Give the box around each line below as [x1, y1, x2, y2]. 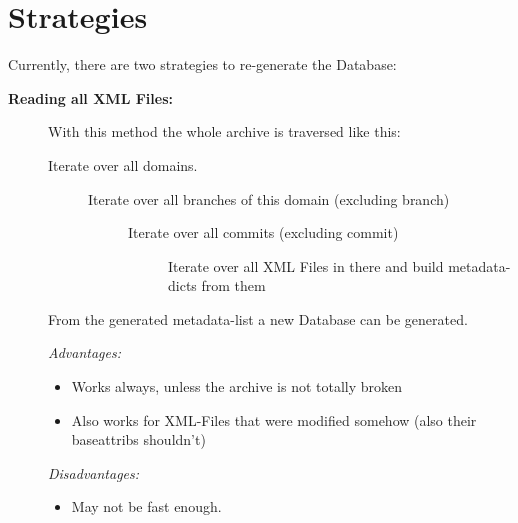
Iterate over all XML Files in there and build [168, 255, 444, 276]
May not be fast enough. [71, 496, 222, 517]
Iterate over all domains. [48, 154, 198, 175]
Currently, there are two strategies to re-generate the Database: [8, 54, 397, 75]
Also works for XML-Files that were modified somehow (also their [71, 409, 477, 430]
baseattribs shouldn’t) [71, 429, 206, 450]
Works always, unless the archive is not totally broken [71, 376, 403, 397]
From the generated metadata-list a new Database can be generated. [48, 308, 468, 329]
